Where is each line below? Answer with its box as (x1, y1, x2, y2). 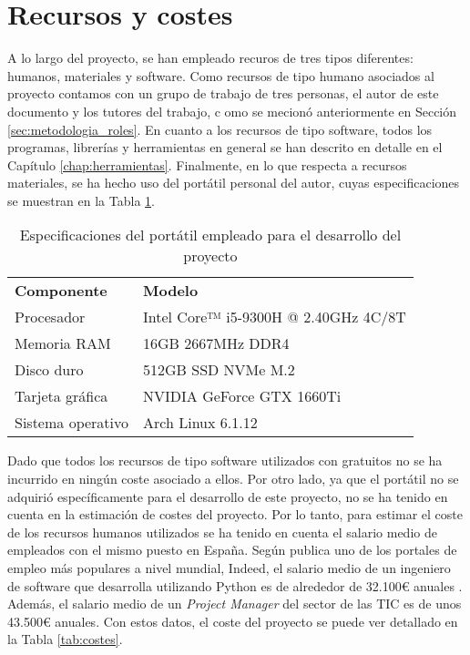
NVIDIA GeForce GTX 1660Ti (143, 385, 342, 407)
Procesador (15, 306, 86, 328)
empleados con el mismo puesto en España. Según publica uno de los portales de (7, 540, 457, 559)
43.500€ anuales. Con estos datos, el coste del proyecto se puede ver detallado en (7, 611, 458, 630)
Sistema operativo (15, 412, 129, 434)
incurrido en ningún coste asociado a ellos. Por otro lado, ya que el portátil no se (7, 469, 459, 488)
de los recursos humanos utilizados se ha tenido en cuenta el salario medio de (7, 522, 437, 541)
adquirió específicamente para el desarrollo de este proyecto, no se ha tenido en (7, 486, 448, 506)
